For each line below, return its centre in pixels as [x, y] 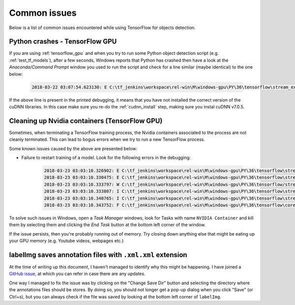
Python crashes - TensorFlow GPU [63, 42]
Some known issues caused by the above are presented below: [73, 148]
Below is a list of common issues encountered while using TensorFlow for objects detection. [103, 28]
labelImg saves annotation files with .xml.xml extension [98, 254]
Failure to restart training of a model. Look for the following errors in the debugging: [106, 158]
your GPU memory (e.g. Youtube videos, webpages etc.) [66, 241]
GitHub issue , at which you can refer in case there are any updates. [77, 274]
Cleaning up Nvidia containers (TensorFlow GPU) [86, 121]
